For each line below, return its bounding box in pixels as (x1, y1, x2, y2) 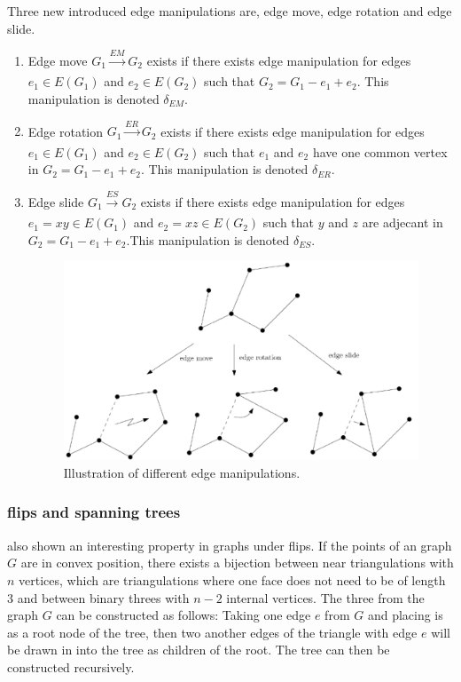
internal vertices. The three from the (226, 588, 425, 607)
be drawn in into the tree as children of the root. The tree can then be (7, 640, 390, 659)
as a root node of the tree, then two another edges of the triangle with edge (7, 623, 418, 641)
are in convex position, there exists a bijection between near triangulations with (20, 553, 454, 572)
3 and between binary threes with (7, 588, 190, 607)
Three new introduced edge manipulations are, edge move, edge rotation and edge (7, 2, 452, 20)
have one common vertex (312, 142, 448, 161)
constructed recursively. (7, 657, 135, 676)
